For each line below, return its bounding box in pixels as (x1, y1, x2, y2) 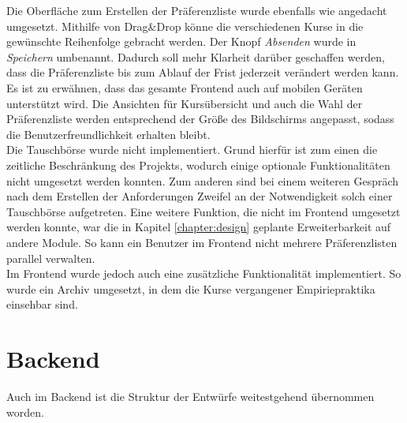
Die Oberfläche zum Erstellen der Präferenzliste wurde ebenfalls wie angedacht (6, 2, 387, 18)
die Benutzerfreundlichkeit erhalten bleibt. (6, 125, 211, 142)
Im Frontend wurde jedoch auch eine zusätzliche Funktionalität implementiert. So (6, 265, 401, 282)
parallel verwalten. (6, 249, 95, 266)
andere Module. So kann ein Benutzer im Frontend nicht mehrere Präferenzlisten (6, 234, 398, 250)
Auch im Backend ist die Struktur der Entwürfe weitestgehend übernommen (6, 388, 375, 404)
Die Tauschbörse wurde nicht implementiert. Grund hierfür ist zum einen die (6, 141, 378, 158)
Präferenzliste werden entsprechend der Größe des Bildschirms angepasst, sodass (6, 110, 394, 127)
